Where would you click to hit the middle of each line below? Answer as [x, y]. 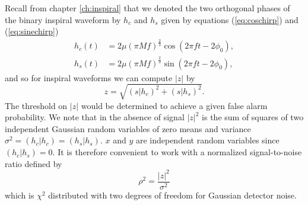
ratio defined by [34, 163]
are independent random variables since [207, 140]
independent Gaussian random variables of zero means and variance [128, 128]
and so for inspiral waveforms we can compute [89, 77]
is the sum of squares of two [253, 117]
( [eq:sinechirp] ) [32, 31]
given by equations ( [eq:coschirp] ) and [230, 19]
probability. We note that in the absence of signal [95, 117]
